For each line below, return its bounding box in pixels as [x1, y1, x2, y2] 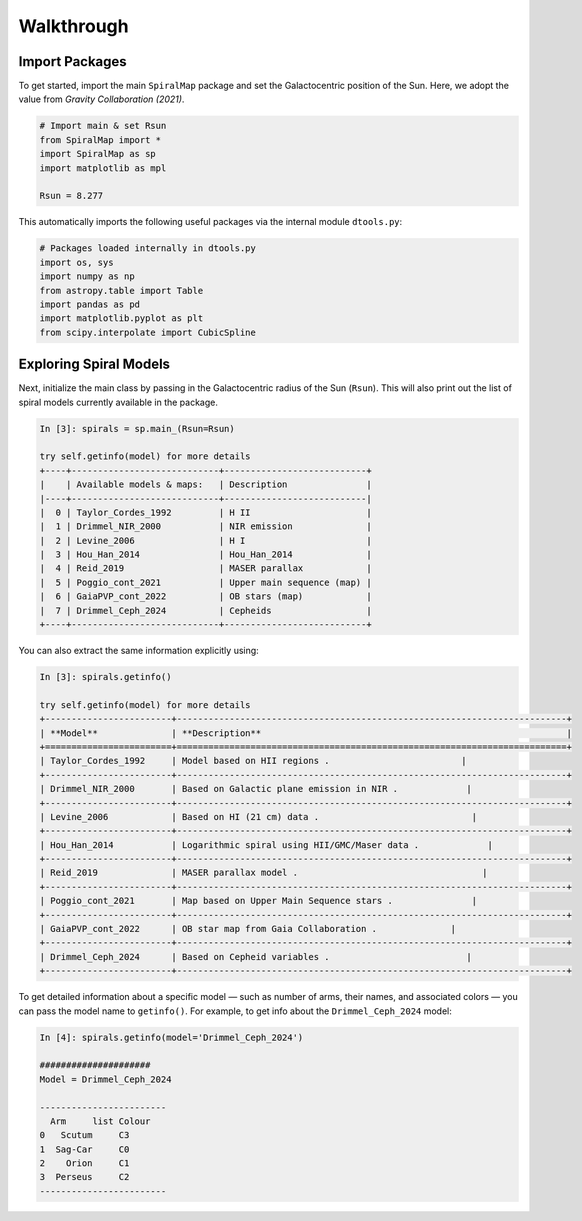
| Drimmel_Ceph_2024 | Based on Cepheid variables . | [39, 951, 472, 962]
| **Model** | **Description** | [39, 727, 572, 739]
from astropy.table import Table [39, 285, 204, 296]
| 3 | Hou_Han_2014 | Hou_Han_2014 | [39, 549, 372, 560]
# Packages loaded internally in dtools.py [39, 243, 257, 254]
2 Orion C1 [39, 1158, 130, 1169]
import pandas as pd [39, 298, 140, 310]
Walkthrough [18, 15, 129, 37]
